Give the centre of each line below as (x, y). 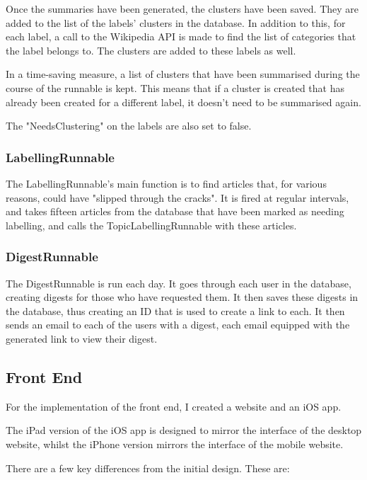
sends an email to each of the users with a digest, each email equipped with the (178, 325)
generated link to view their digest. (82, 338)
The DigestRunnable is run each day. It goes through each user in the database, (179, 283)
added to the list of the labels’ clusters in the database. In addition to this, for (176, 22)
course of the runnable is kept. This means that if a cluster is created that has (175, 87)
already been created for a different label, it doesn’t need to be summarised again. (183, 102)
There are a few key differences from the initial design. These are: (148, 468)
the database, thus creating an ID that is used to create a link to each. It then (175, 310)
